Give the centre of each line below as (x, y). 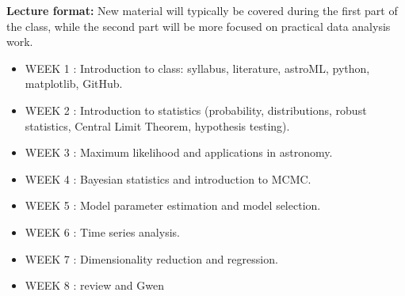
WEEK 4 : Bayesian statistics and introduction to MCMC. (168, 178)
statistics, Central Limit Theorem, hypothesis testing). (157, 125)
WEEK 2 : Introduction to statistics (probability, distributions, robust (196, 110)
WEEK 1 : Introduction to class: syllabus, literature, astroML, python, (197, 68)
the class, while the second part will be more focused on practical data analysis (199, 26)
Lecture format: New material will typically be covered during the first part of (202, 10)
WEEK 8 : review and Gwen (94, 285)
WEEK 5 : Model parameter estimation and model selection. (173, 205)
